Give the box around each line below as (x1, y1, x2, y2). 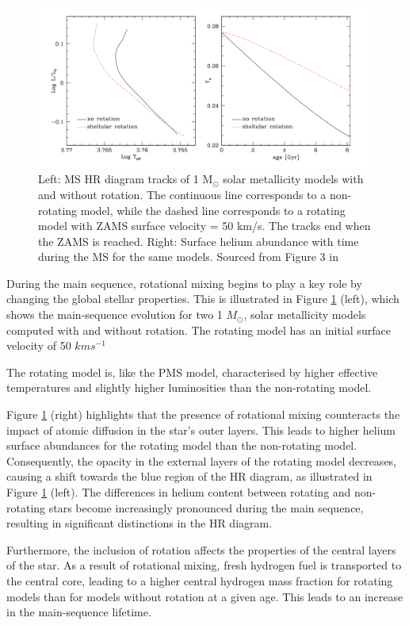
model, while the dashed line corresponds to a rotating (80, 201, 346, 218)
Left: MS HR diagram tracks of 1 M (38, 171, 213, 187)
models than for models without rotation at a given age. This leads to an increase (6, 588, 403, 604)
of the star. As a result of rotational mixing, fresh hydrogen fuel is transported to (6, 557, 402, 573)
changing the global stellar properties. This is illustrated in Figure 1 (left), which (6, 290, 399, 307)
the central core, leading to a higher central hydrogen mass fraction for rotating (6, 572, 393, 589)
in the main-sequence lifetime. (6, 604, 151, 620)
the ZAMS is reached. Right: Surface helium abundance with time (38, 232, 359, 249)
